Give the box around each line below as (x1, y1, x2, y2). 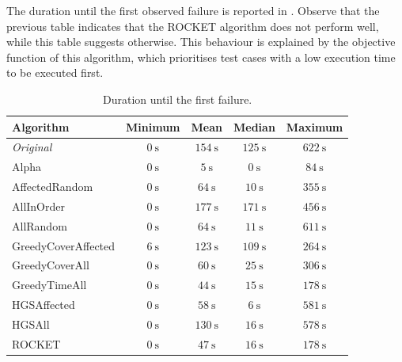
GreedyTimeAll (12, 276, 87, 293)
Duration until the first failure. (102, 90, 252, 107)
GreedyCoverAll (12, 257, 89, 273)
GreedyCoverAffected (12, 237, 116, 253)
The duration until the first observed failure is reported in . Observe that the (6, 2, 380, 18)
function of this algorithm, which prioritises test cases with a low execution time (6, 48, 396, 65)
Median (233, 118, 275, 135)
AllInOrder (12, 197, 65, 214)
